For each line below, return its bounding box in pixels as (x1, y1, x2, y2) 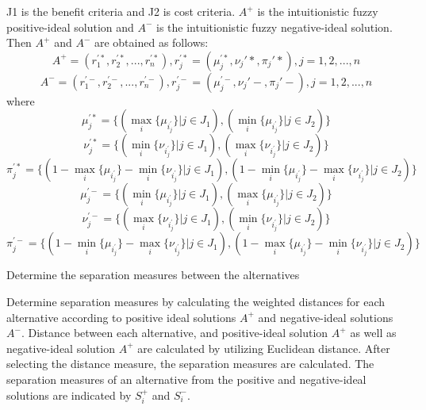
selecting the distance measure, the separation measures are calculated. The (6, 355, 374, 372)
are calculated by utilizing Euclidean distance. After (137, 339, 390, 356)
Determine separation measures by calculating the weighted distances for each (6, 293, 386, 309)
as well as (350, 324, 397, 341)
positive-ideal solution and (6, 18, 134, 35)
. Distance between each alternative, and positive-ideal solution (21, 324, 328, 341)
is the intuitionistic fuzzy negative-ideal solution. (156, 18, 393, 35)
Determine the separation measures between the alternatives (6, 266, 300, 283)
